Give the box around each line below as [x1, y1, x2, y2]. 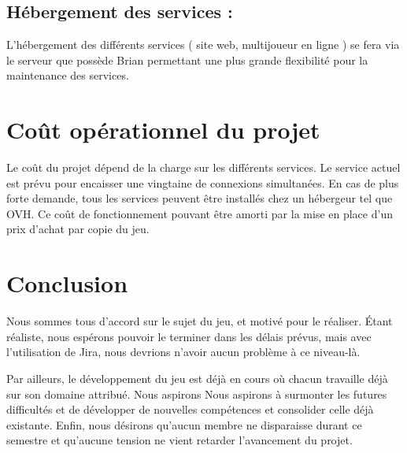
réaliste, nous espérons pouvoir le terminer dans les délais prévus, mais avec [6, 328, 372, 344]
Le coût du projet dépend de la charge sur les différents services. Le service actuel [6, 159, 401, 176]
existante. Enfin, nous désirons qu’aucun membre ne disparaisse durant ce [6, 416, 362, 433]
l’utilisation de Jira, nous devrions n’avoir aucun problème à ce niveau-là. [6, 343, 361, 360]
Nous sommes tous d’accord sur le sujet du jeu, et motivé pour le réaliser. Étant [6, 313, 393, 329]
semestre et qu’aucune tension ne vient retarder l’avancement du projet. [6, 432, 353, 448]
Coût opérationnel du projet [6, 113, 320, 146]
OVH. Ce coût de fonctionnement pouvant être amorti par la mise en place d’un [6, 205, 393, 221]
